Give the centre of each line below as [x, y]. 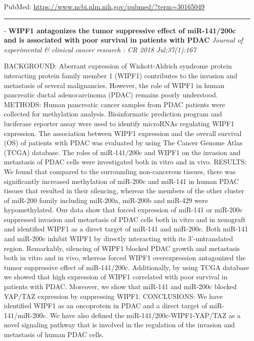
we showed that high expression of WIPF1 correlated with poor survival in [116, 277]
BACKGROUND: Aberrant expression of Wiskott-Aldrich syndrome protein [118, 66]
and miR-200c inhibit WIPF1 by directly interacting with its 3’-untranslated [119, 239]
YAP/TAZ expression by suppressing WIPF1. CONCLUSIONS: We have [113, 296]
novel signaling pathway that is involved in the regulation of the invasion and [119, 325]
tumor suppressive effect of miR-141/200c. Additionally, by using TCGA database [127, 267]
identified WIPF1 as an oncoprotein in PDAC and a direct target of [106, 306]
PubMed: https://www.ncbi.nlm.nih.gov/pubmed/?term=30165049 [104, 6]
